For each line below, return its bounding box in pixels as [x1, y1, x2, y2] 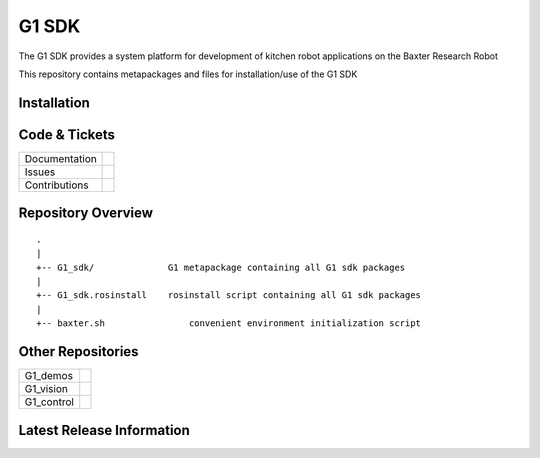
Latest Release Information [18, 421, 190, 439]
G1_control [24, 395, 75, 409]
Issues [24, 165, 56, 179]
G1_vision [24, 382, 69, 396]
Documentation [24, 151, 97, 165]
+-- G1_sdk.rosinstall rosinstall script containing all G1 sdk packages [36, 290, 422, 301]
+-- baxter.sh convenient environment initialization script [36, 318, 422, 329]
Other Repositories [18, 343, 139, 360]
